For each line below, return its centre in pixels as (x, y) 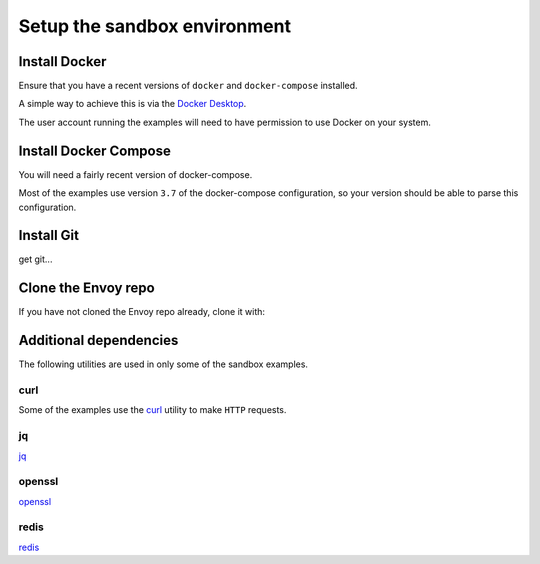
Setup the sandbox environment (155, 26)
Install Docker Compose (95, 150)
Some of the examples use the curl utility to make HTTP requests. (152, 410)
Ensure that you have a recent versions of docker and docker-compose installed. (188, 86)
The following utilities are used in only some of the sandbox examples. (163, 364)
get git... (35, 259)
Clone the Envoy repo (86, 288)
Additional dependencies (98, 340)
